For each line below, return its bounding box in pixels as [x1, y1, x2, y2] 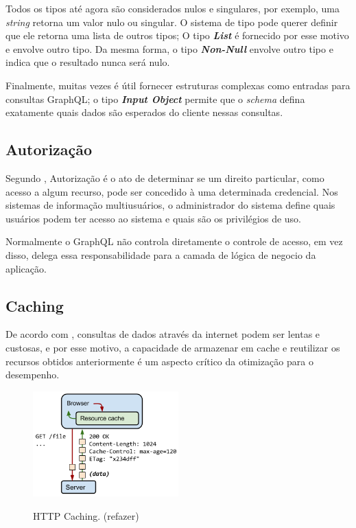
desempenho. [5, 367, 60, 382]
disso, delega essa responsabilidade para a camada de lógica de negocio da [5, 247, 316, 262]
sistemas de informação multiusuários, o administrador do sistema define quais [5, 198, 335, 212]
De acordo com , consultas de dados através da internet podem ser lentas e [5, 327, 320, 341]
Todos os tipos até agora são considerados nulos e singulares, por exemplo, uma [5, 1, 340, 15]
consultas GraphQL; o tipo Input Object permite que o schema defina [5, 91, 305, 106]
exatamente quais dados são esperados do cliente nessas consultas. [5, 105, 283, 119]
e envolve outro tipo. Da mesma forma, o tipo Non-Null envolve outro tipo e [5, 41, 333, 56]
